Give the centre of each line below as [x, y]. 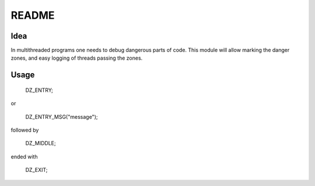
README [33, 15]
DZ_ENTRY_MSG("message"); [62, 116]
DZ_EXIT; [36, 170]
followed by [25, 130]
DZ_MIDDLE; [41, 143]
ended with [24, 156]
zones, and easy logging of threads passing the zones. [77, 58]
